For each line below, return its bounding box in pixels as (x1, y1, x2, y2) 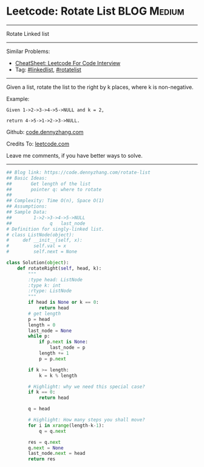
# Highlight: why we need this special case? (28, 384, 146, 390)
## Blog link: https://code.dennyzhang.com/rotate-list (6, 169, 151, 175)
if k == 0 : (28, 389, 56, 395)
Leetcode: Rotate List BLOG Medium (6, 4, 185, 18)
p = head (28, 316, 50, 322)
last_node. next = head (28, 451, 86, 457)
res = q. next (28, 439, 61, 445)
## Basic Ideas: (6, 175, 47, 181)
